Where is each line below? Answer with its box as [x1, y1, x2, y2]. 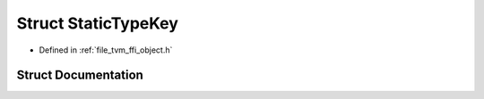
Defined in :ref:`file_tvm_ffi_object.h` [39, 45, 173, 55]
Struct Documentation [16, 68, 143, 83]
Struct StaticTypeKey [16, 13, 179, 33]
